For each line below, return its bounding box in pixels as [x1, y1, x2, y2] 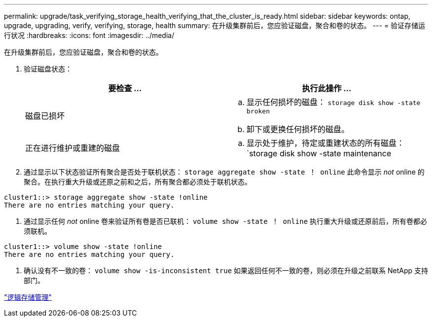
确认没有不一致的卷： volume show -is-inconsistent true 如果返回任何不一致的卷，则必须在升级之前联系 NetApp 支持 [24, 266, 428, 275]
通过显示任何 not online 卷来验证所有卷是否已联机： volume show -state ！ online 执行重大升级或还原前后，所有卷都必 [24, 217, 428, 225]
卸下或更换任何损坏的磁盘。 [247, 124, 350, 134]
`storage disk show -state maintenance [247, 148, 392, 158]
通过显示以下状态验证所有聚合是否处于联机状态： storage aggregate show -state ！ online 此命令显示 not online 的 [24, 168, 425, 176]
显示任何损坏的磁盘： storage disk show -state [247, 97, 421, 107]
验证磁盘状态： [24, 65, 72, 73]
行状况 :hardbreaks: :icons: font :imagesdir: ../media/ [4, 31, 175, 39]
